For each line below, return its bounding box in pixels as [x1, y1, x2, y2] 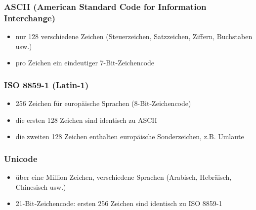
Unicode [4, 152, 38, 164]
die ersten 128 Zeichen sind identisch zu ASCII [15, 114, 157, 125]
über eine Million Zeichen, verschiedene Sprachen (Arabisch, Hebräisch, [15, 172, 232, 182]
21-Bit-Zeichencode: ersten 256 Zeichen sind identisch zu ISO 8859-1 [15, 198, 222, 209]
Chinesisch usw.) [15, 181, 66, 192]
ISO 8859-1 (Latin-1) [4, 78, 89, 91]
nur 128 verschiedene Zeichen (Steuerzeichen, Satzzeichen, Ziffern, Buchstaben [15, 31, 253, 42]
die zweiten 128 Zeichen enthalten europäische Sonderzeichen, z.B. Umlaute [15, 131, 244, 142]
